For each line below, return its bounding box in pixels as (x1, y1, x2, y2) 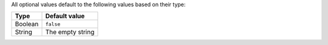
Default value (45, 12, 85, 21)
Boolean (15, 20, 39, 29)
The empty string (45, 28, 95, 36)
